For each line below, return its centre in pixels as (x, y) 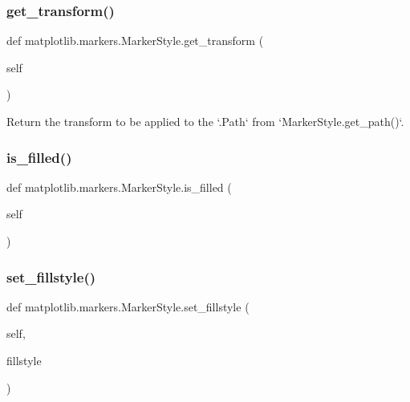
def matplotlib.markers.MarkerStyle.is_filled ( (119, 187)
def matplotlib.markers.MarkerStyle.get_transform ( (135, 41)
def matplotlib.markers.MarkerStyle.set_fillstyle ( (128, 306)
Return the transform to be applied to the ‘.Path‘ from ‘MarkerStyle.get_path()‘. (205, 121)
